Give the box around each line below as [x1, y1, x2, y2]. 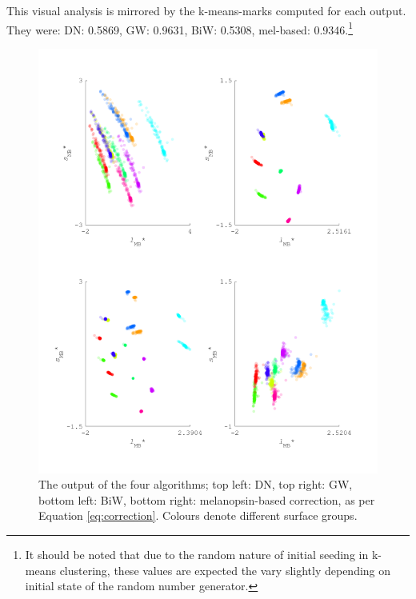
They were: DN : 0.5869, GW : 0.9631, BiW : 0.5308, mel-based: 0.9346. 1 [6, 18, 354, 38]
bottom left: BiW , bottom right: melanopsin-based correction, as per [38, 491, 375, 508]
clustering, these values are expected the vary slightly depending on [59, 561, 391, 578]
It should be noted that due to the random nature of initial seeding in [25, 545, 369, 562]
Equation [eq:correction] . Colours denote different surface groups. [38, 507, 358, 524]
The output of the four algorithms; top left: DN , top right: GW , [38, 476, 353, 493]
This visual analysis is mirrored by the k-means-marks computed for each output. [6, 2, 406, 18]
